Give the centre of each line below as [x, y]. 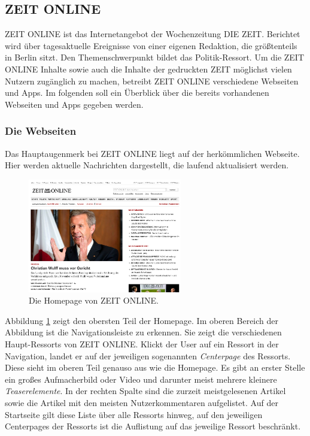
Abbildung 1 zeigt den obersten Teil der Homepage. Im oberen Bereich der [142, 320]
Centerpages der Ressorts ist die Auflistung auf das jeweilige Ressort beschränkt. [153, 426]
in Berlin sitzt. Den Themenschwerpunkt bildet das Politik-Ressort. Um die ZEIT [155, 57]
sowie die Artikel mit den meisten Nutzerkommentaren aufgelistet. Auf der [142, 402]
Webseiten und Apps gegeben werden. [74, 104]
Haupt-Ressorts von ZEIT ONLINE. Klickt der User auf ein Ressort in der [142, 343]
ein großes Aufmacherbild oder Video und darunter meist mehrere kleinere [141, 379]
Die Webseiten [41, 131]
